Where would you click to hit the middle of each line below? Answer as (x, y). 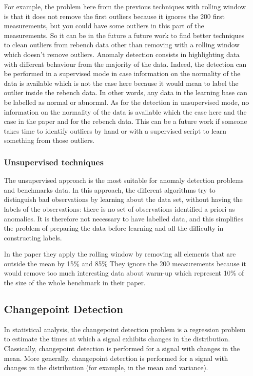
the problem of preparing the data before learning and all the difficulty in (114, 228)
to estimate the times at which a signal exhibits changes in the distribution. (117, 339)
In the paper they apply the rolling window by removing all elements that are (120, 254)
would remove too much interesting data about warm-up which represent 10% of (124, 273)
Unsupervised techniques (54, 162)
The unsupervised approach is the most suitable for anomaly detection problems (124, 180)
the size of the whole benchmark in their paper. (75, 283)
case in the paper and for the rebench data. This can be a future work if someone (126, 121)
